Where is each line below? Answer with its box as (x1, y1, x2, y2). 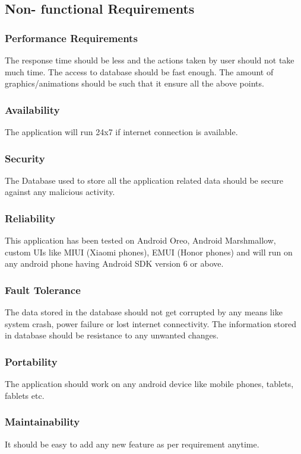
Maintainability (5, 414, 80, 429)
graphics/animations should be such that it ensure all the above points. (5, 77, 264, 89)
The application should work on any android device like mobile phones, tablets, (5, 378, 294, 390)
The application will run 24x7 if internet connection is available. (5, 126, 238, 138)
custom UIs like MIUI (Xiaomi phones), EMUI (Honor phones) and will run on (5, 245, 293, 258)
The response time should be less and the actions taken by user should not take (5, 54, 294, 66)
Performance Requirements (5, 30, 138, 45)
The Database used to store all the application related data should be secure (5, 174, 283, 186)
